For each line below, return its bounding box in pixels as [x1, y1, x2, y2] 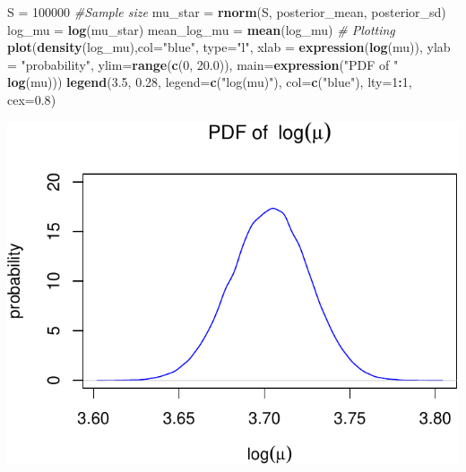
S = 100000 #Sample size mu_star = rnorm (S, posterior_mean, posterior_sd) [7, 3, 446, 21]
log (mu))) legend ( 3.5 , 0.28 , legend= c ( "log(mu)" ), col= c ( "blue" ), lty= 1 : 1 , [7, 73, 412, 91]
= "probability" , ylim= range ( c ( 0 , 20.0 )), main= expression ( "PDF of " [7, 55, 399, 73]
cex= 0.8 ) [7, 90, 56, 108]
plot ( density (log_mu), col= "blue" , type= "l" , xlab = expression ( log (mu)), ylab [7, 38, 451, 56]
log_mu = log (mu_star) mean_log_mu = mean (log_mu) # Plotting [7, 20, 395, 39]
